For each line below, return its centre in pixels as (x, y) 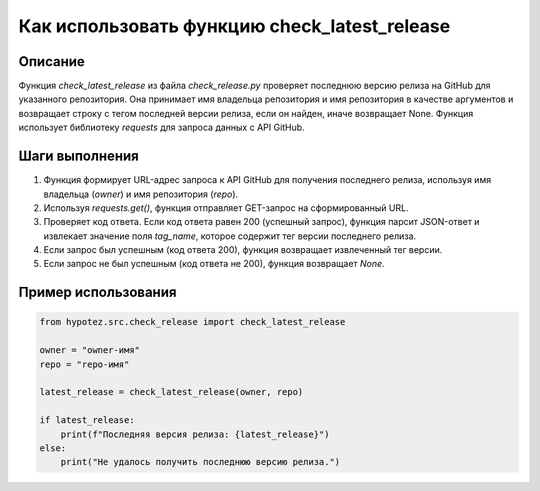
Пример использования (97, 292)
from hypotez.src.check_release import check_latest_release (192, 322)
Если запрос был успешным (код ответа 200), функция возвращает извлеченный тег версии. (243, 250)
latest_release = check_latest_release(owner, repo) (171, 392)
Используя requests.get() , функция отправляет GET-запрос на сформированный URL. (226, 207)
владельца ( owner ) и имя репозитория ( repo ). (141, 194)
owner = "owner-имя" (89, 350)
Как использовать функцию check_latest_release (234, 26)
